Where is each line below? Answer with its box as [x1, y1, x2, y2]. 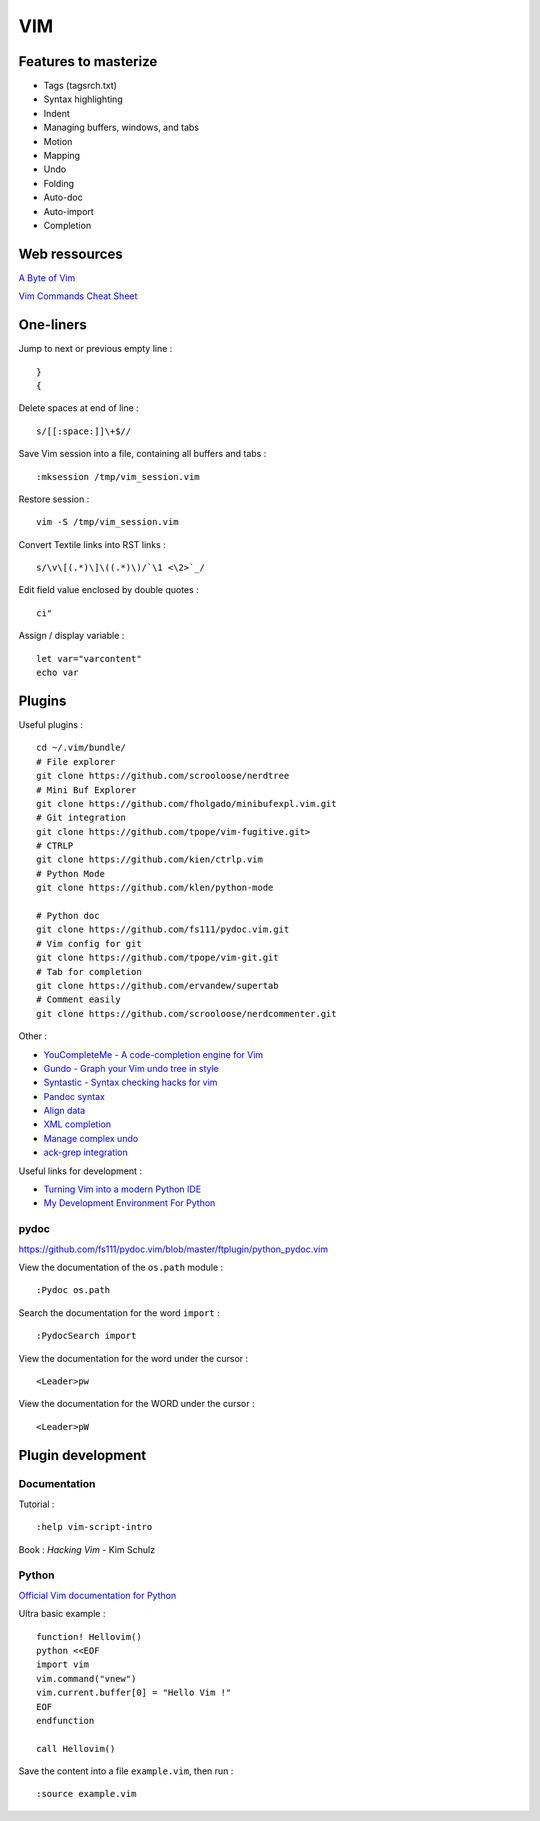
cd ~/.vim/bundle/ [36, 742, 127, 754]
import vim [36, 1659, 90, 1670]
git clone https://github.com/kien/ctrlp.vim [36, 854, 264, 865]
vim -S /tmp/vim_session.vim [36, 516, 179, 528]
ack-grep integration [43, 1146, 129, 1159]
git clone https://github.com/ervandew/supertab [36, 980, 279, 991]
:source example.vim [36, 1788, 137, 1800]
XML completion [43, 1118, 112, 1130]
